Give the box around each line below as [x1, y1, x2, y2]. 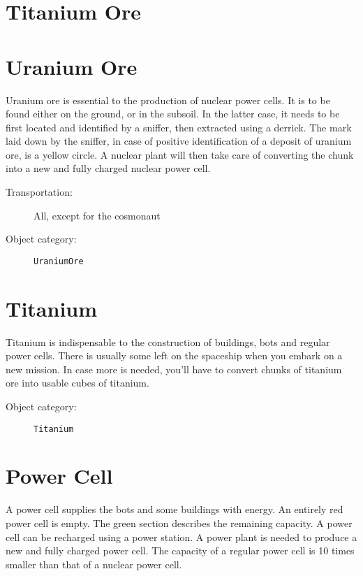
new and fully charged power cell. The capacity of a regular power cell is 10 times [6, 543, 355, 558]
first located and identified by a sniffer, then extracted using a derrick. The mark [6, 120, 352, 134]
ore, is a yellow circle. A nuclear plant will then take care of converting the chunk [6, 147, 354, 161]
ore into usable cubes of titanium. [6, 375, 149, 390]
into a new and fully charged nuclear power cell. [6, 161, 211, 175]
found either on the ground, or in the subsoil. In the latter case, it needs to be [6, 106, 340, 121]
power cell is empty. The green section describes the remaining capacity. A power [6, 515, 353, 530]
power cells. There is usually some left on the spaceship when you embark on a [6, 348, 343, 363]
